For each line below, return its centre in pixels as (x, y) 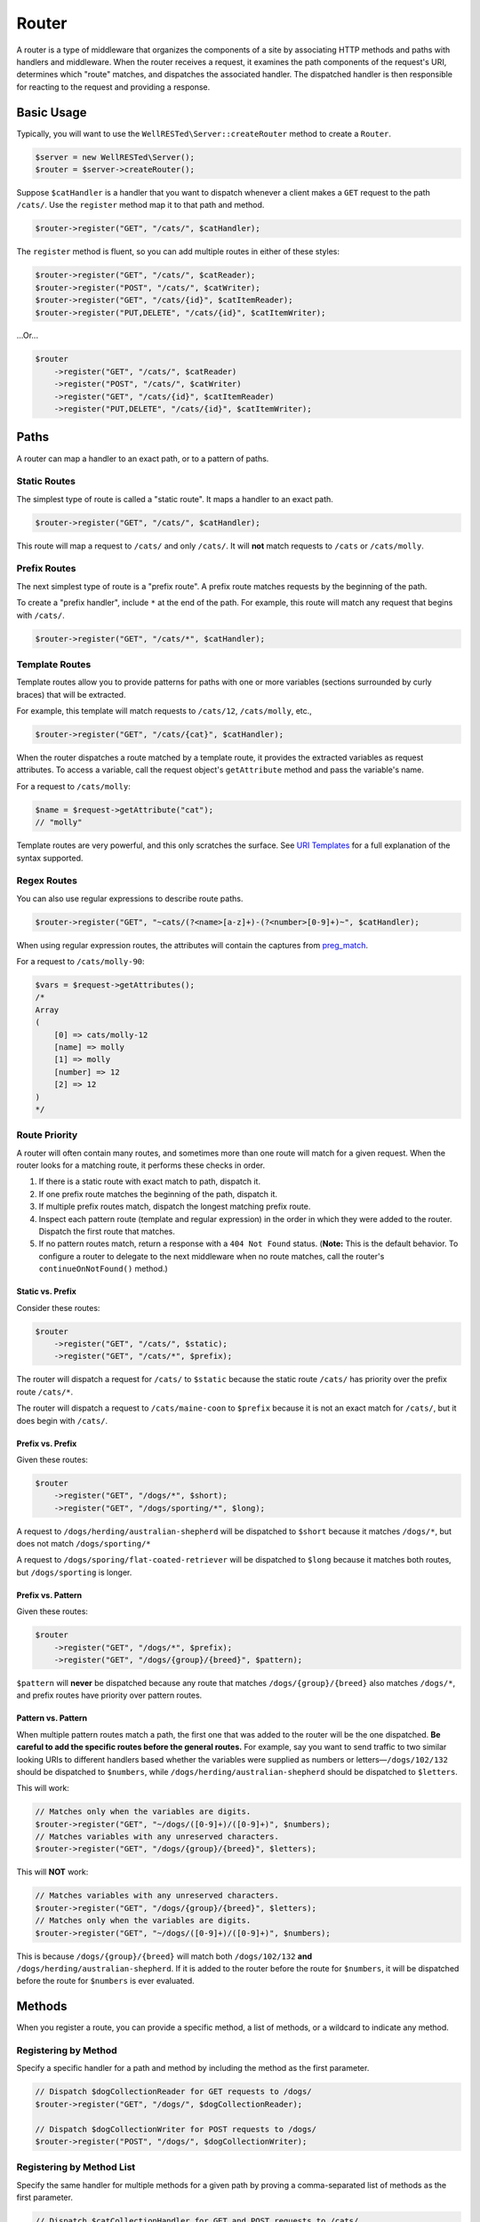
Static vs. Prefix (47, 1291)
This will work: (43, 1788)
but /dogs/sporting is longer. (74, 1572)
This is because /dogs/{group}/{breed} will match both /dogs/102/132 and (164, 1956)
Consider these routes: (58, 1307)
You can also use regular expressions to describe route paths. (130, 899)
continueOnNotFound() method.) (103, 1269)
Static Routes (46, 482)
